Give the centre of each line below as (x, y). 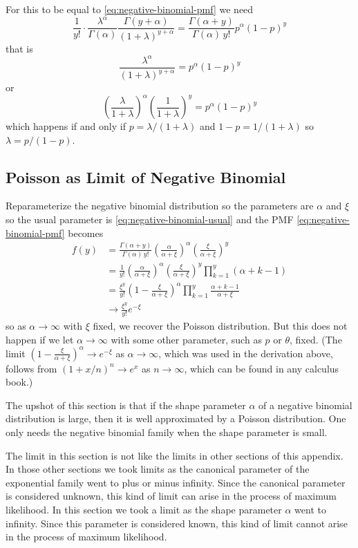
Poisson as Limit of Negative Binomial (146, 177)
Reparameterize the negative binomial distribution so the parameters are (160, 206)
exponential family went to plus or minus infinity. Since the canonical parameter (176, 482)
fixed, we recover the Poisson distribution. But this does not (220, 325)
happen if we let (40, 339)
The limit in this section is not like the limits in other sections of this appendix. (175, 455)
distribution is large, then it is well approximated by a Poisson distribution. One (176, 418)
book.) (19, 382)
